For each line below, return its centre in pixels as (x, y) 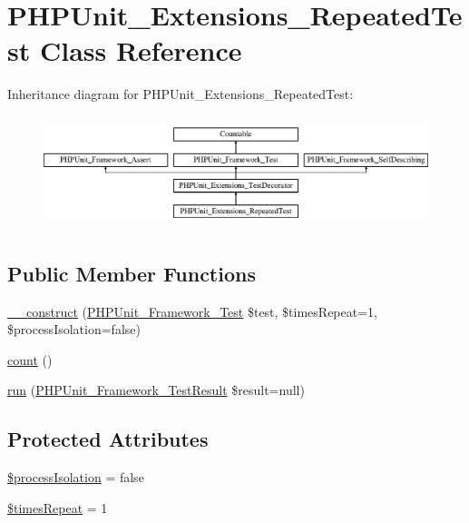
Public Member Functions (132, 273)
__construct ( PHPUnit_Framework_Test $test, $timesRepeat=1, (192, 311)
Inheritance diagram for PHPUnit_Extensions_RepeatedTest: (181, 94)
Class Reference (141, 50)
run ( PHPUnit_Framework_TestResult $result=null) (156, 390)
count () (30, 359)
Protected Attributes (108, 439)
